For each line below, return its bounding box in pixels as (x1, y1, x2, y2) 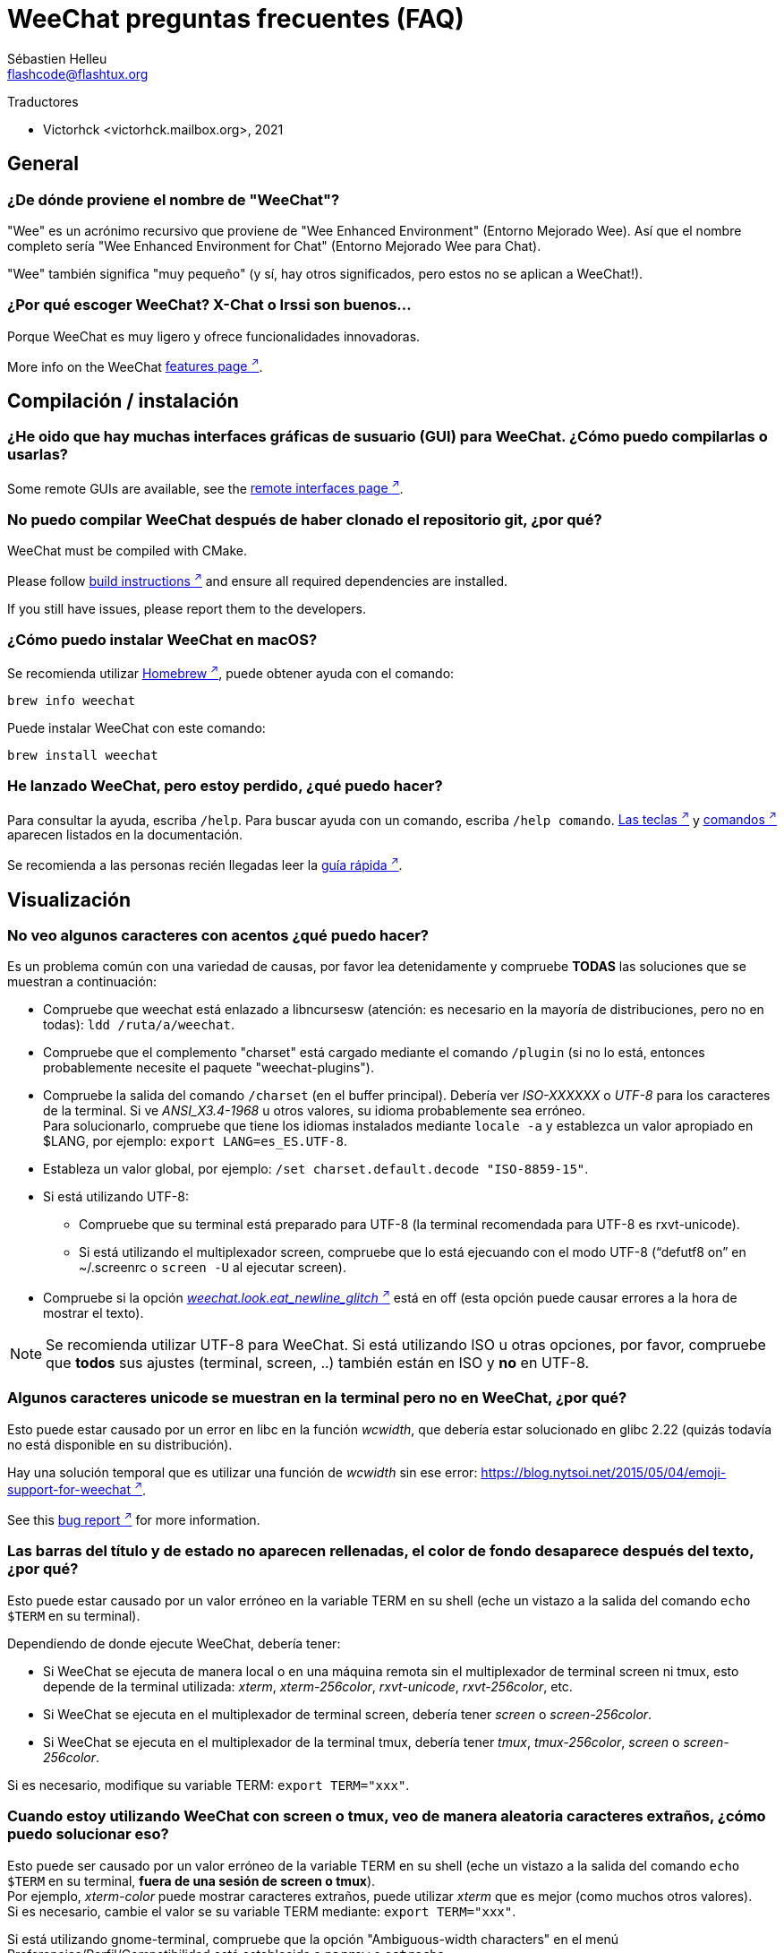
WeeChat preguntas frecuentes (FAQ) (7, 4, 464, 34)
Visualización (7, 888, 131, 911)
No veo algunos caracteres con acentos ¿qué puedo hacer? (7, 925, 429, 944)
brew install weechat (7, 748, 158, 763)
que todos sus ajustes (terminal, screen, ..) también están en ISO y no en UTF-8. (46, 1354, 590, 1372)
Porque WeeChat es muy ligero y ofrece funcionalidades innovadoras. (7, 328, 421, 344)
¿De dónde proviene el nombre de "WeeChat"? (7, 190, 340, 209)
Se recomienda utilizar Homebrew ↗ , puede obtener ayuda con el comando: (7, 663, 455, 682)
